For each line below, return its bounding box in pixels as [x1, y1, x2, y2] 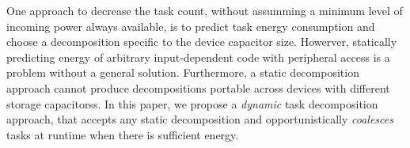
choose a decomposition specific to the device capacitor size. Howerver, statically [6, 33, 397, 50]
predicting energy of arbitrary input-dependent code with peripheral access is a [6, 48, 390, 65]
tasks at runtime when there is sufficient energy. [6, 126, 239, 142]
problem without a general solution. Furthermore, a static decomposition [6, 64, 359, 81]
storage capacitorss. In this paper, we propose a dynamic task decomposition [6, 95, 378, 112]
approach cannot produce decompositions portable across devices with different [6, 79, 390, 96]
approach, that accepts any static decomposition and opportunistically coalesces [6, 111, 393, 127]
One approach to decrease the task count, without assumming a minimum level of [6, 2, 403, 18]
